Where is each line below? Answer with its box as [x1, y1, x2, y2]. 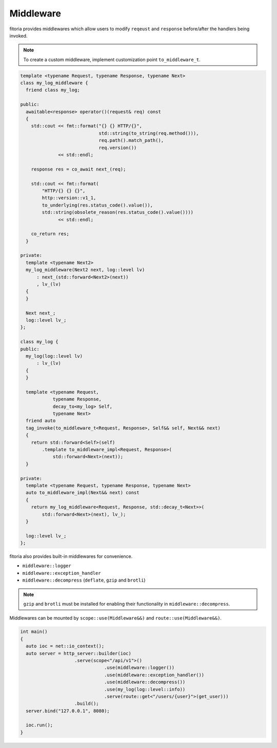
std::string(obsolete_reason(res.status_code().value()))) [42, 210, 194, 215]
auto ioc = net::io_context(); [26, 643, 105, 649]
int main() [20, 629, 48, 634]
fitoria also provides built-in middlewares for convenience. [9, 553, 133, 559]
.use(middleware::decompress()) [104, 679, 186, 685]
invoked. [9, 32, 28, 39]
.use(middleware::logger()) [104, 665, 175, 670]
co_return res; [31, 231, 69, 237]
